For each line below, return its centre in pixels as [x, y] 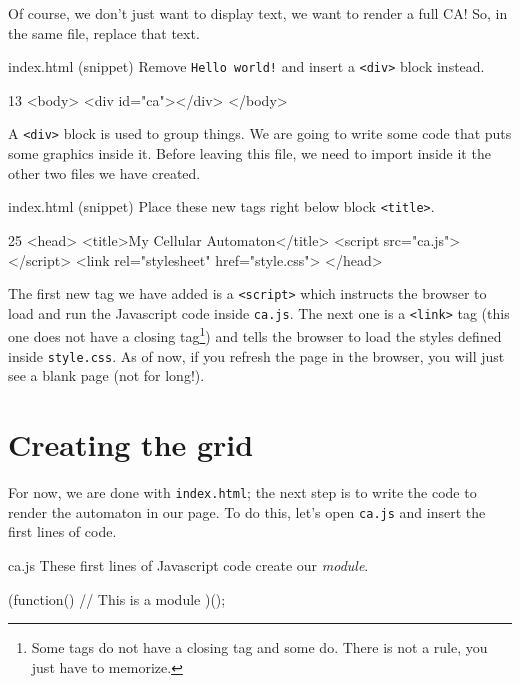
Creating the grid [131, 444]
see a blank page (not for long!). [106, 375]
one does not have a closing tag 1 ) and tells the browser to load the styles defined [255, 335]
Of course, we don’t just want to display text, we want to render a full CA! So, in [258, 13]
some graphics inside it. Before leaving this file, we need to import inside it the [249, 153]
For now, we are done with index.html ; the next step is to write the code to [242, 492]
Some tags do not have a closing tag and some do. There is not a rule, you [259, 647]
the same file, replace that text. [104, 32]
